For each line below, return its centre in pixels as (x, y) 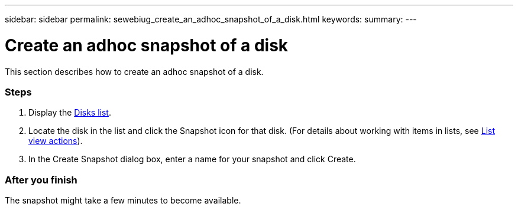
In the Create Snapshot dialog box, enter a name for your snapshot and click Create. (192, 159)
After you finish (41, 180)
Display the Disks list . (70, 113)
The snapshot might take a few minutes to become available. (123, 200)
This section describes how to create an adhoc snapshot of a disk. (134, 71)
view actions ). (56, 141)
